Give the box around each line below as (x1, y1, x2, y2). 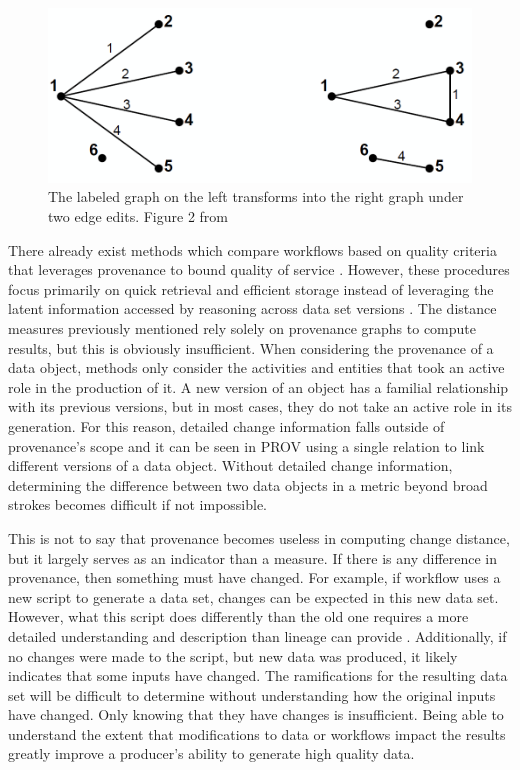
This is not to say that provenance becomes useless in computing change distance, (8, 527, 510, 548)
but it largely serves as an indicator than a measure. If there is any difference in (8, 547, 498, 568)
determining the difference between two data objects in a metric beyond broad (8, 474, 488, 495)
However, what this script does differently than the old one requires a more (8, 606, 469, 627)
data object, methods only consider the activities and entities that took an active (8, 357, 505, 378)
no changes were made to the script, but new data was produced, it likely (8, 645, 458, 666)
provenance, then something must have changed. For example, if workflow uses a (8, 567, 501, 588)
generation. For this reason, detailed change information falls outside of (8, 415, 445, 436)
